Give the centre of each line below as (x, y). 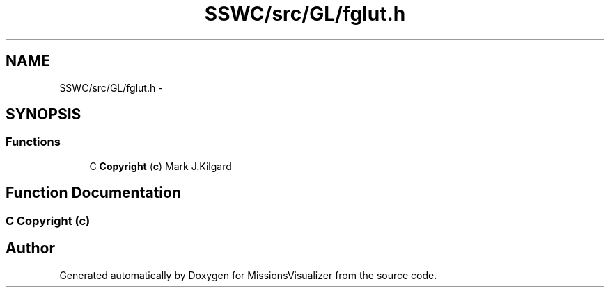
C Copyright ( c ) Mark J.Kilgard (161, 166)
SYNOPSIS (44, 115)
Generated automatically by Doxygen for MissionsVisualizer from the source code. (248, 275)
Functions (33, 142)
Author (30, 249)
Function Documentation (93, 193)
